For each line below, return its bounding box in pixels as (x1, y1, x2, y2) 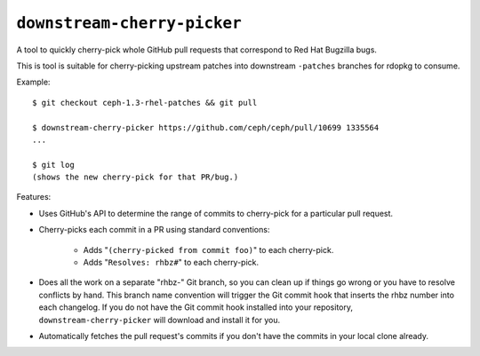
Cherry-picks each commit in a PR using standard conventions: (38, 225, 270, 235)
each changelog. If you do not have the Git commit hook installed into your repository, (38, 302, 353, 312)
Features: (16, 192, 52, 202)
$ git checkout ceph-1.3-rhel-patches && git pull (32, 98, 258, 107)
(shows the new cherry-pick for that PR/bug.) (32, 172, 239, 182)
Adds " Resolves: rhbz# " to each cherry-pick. (83, 257, 260, 268)
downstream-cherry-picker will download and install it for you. (38, 314, 281, 325)
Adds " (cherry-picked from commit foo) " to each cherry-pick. (83, 244, 334, 255)
